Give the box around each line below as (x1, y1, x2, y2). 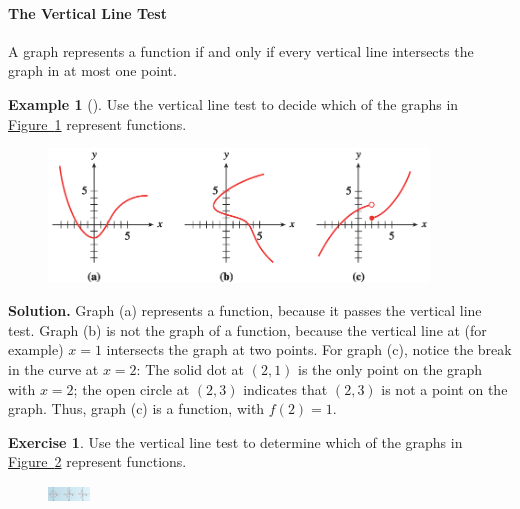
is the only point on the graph (298, 359, 483, 380)
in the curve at (8, 359, 99, 380)
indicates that (243, 378, 328, 399)
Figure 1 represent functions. (8, 113, 187, 134)
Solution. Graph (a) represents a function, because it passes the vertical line (8, 300, 482, 321)
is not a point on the (381, 378, 508, 399)
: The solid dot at (136, 359, 245, 380)
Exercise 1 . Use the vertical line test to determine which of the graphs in (8, 431, 463, 452)
